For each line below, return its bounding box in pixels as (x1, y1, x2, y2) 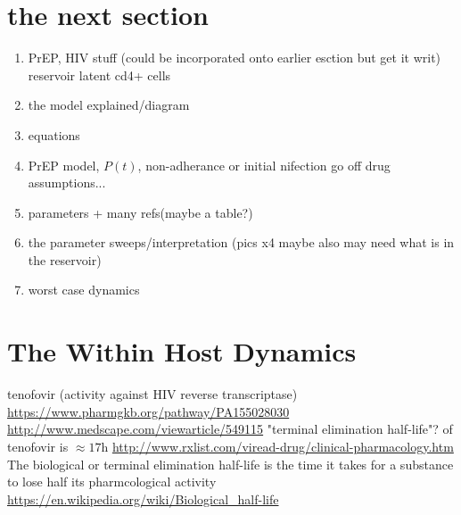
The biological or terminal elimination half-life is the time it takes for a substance (7, 454, 454, 473)
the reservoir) (28, 250, 102, 269)
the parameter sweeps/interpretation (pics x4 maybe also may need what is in (28, 233, 455, 252)
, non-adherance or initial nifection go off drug (137, 155, 391, 174)
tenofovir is (7, 436, 69, 455)
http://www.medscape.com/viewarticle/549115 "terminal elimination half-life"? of (7, 419, 453, 438)
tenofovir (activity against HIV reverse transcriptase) (7, 385, 298, 403)
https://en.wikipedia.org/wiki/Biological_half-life (7, 489, 279, 508)
